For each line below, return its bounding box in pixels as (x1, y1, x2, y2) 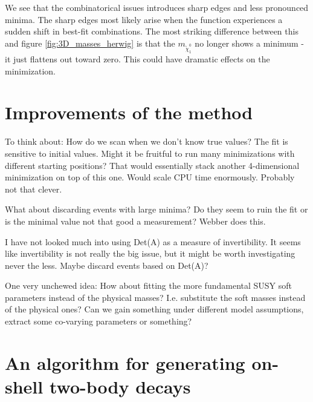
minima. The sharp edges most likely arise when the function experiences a (5, 13, 283, 25)
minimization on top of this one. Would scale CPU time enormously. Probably (5, 171, 295, 183)
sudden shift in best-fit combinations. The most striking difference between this (5, 25, 298, 38)
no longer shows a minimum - (195, 36, 304, 49)
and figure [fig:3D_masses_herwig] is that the (5, 36, 175, 49)
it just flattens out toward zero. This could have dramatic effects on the (5, 53, 270, 65)
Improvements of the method (5, 100, 253, 125)
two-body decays (49, 374, 191, 399)
